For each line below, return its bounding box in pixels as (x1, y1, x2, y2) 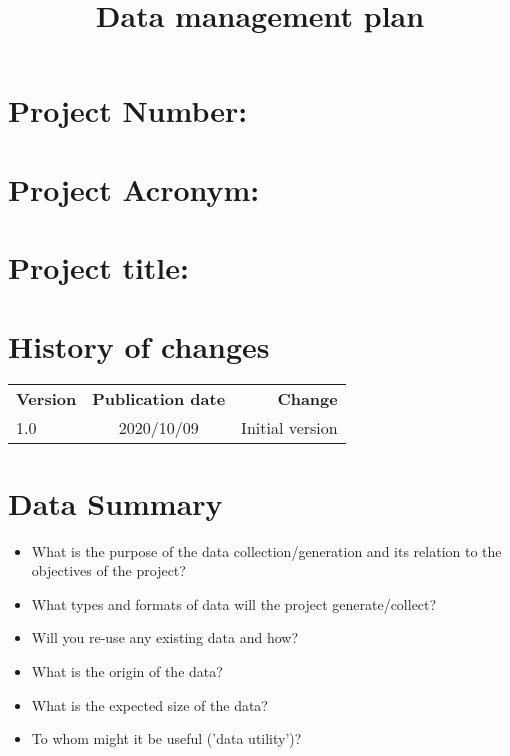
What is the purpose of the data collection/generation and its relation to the (31, 540, 502, 561)
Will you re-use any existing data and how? (31, 627, 298, 648)
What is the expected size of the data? (31, 694, 268, 715)
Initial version (241, 416, 338, 440)
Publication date (92, 387, 226, 411)
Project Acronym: (8, 168, 260, 209)
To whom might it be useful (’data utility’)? (31, 728, 302, 749)
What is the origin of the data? (31, 660, 223, 681)
